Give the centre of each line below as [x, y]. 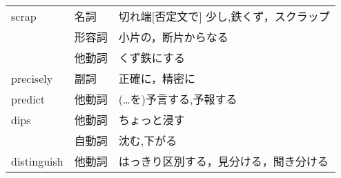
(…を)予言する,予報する [178, 99]
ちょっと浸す [152, 120]
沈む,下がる [148, 140]
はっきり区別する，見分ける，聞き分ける [223, 161]
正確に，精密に [157, 78]
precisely [32, 78]
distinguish [37, 161]
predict [28, 99]
